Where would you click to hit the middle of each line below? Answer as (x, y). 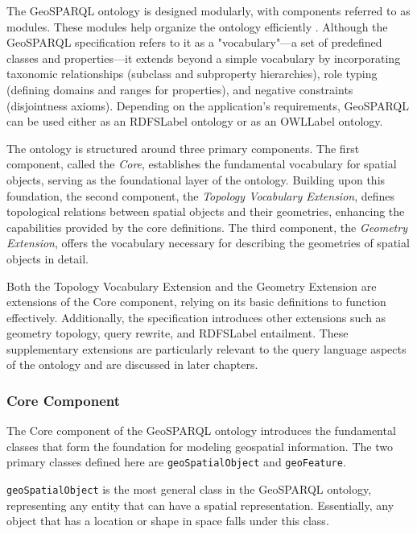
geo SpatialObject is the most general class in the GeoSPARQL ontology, (189, 489)
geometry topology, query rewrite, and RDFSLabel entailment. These (178, 333)
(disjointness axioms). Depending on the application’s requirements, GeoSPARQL (208, 105)
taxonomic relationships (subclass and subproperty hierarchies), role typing (192, 74)
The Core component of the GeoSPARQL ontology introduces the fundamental (201, 431)
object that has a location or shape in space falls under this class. (168, 521)
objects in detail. (47, 258)
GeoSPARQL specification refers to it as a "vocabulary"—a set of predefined (194, 42)
